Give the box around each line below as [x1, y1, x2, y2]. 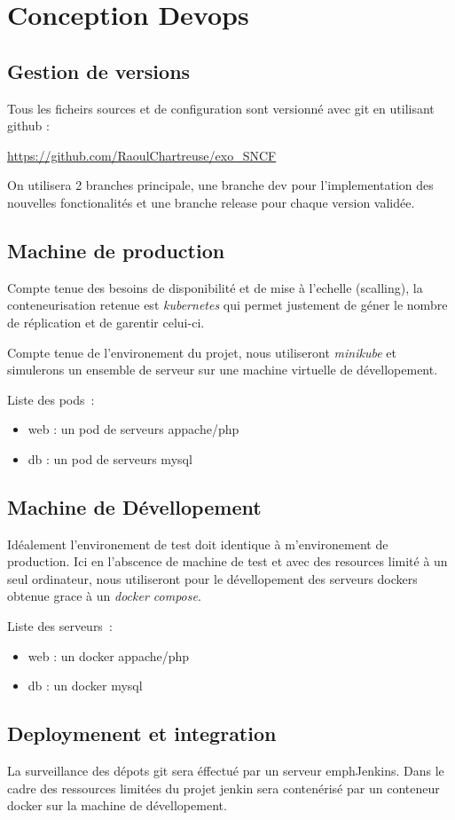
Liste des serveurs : [7, 617, 113, 635]
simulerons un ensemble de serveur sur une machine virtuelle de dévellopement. [7, 360, 438, 379]
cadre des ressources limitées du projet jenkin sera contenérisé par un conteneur [7, 778, 440, 797]
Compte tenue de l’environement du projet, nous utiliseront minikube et [7, 343, 396, 361]
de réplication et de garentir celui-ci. [7, 312, 205, 331]
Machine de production [7, 236, 225, 264]
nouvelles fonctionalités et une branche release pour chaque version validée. [7, 193, 415, 211]
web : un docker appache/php [27, 646, 190, 665]
